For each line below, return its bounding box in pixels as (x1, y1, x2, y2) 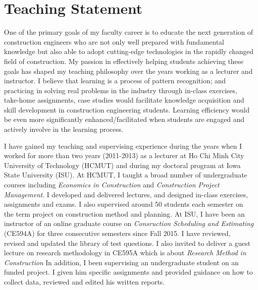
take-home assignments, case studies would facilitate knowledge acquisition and (4, 95, 245, 105)
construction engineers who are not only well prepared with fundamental (4, 36, 224, 47)
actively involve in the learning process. (4, 124, 123, 134)
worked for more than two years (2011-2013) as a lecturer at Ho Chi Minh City (4, 150, 244, 161)
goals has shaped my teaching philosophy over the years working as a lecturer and (4, 65, 253, 76)
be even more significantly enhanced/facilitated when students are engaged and (4, 114, 245, 124)
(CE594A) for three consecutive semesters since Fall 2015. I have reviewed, (4, 228, 231, 238)
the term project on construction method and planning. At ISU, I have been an (4, 208, 245, 219)
